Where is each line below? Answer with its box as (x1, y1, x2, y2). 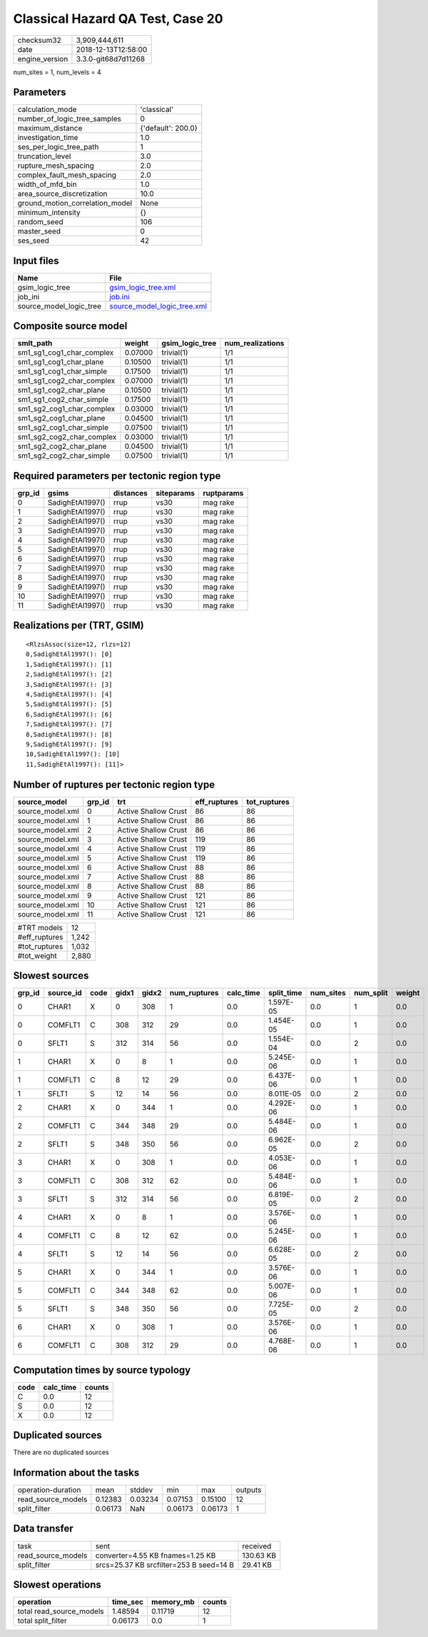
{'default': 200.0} (140, 124, 198, 134)
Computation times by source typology (13, 1364, 191, 1376)
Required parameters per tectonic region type (13, 470, 221, 482)
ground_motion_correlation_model (17, 198, 133, 208)
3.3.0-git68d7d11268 (76, 54, 146, 64)
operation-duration (17, 1485, 81, 1495)
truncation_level (17, 151, 71, 161)
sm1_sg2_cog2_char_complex (17, 432, 117, 442)
